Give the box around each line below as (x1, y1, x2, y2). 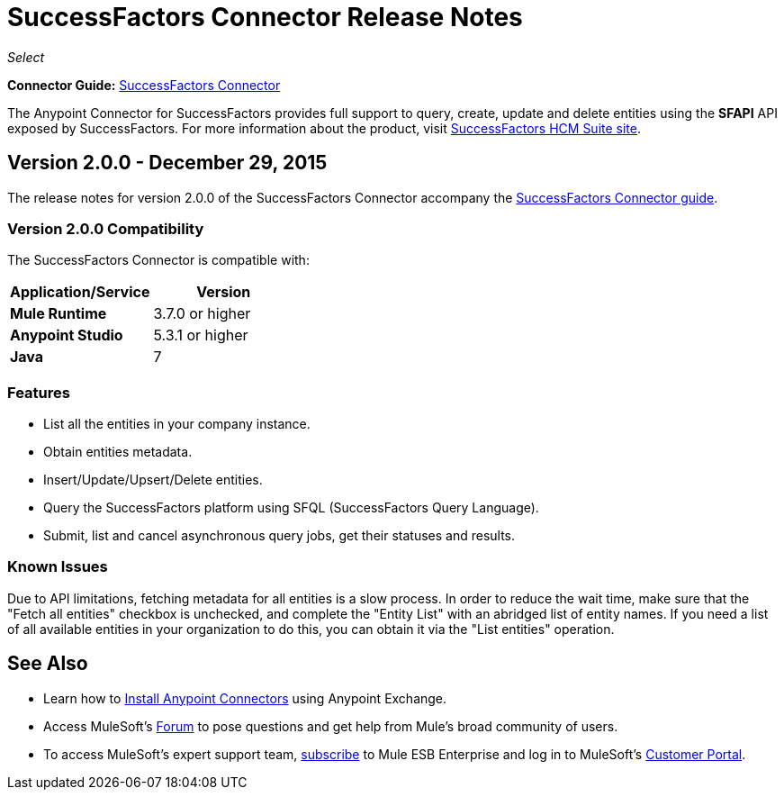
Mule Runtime (10, 304, 107, 323)
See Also (7, 652, 88, 675)
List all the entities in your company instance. (43, 416, 311, 432)
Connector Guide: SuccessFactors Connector (7, 77, 281, 93)
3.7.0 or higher (153, 304, 251, 323)
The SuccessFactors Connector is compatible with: (7, 252, 310, 268)
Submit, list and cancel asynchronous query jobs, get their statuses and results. (43, 528, 516, 544)
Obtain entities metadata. (43, 444, 193, 460)
